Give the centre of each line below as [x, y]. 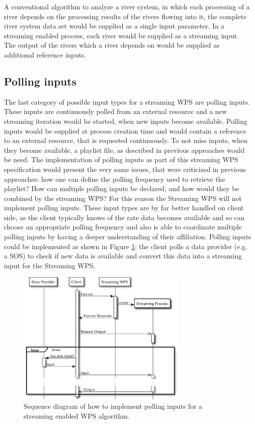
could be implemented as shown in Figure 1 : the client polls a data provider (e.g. [126, 246]
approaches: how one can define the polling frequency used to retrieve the [114, 179]
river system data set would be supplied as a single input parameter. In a [114, 26]
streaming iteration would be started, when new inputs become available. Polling [126, 121]
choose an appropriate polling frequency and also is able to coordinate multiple [123, 227]
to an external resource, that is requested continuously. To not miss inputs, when [126, 140]
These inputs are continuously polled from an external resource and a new [115, 111]
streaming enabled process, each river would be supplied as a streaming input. [122, 35]
